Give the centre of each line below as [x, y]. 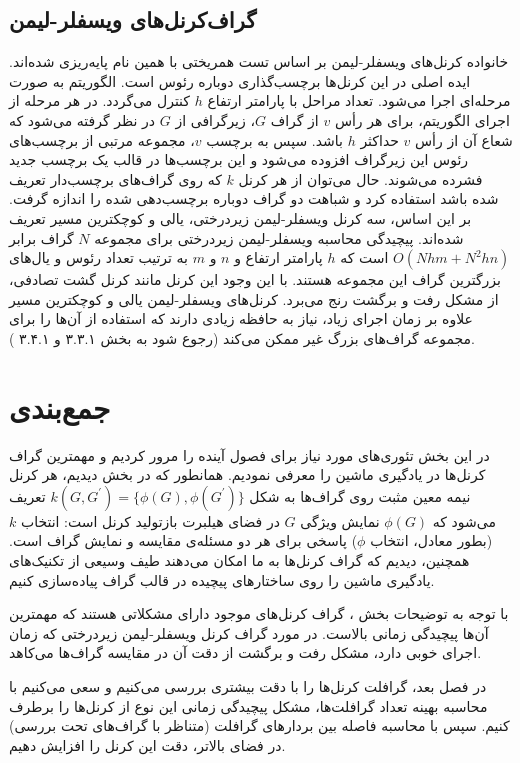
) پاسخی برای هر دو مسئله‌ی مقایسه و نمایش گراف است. [183, 540]
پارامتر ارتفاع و [278, 257]
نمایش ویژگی [340, 520]
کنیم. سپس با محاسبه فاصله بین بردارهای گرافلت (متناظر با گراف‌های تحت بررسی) [259, 725]
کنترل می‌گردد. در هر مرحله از [100, 100]
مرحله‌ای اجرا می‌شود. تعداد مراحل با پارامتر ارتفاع [359, 100]
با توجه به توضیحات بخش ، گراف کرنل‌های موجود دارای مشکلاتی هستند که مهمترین [259, 613]
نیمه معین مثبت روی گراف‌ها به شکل [360, 495]
